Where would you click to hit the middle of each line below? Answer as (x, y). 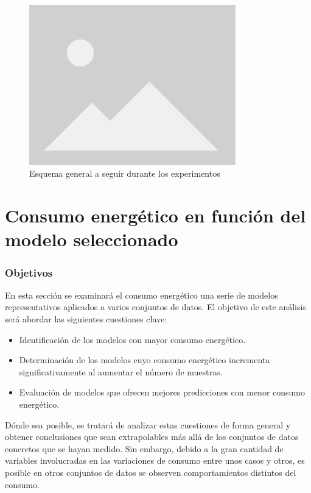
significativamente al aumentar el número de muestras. (121, 371)
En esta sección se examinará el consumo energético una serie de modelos (142, 295)
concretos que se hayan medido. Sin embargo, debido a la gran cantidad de (144, 448)
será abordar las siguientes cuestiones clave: (86, 319)
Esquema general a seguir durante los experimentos (125, 173)
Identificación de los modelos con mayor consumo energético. (132, 339)
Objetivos (29, 272)
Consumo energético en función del (155, 215)
